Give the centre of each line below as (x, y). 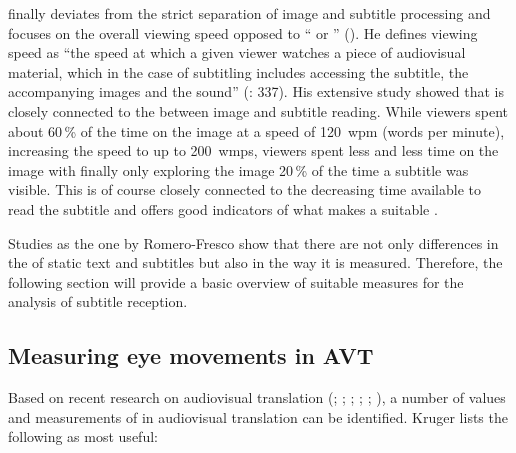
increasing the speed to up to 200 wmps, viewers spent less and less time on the (253, 150)
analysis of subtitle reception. (98, 301)
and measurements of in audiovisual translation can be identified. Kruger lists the (258, 416)
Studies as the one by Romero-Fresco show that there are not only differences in (253, 242)
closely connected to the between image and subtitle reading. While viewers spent (258, 110)
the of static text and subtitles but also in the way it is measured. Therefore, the (255, 262)
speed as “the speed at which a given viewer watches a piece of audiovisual (237, 52)
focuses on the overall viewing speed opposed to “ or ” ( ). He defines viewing (243, 32)
